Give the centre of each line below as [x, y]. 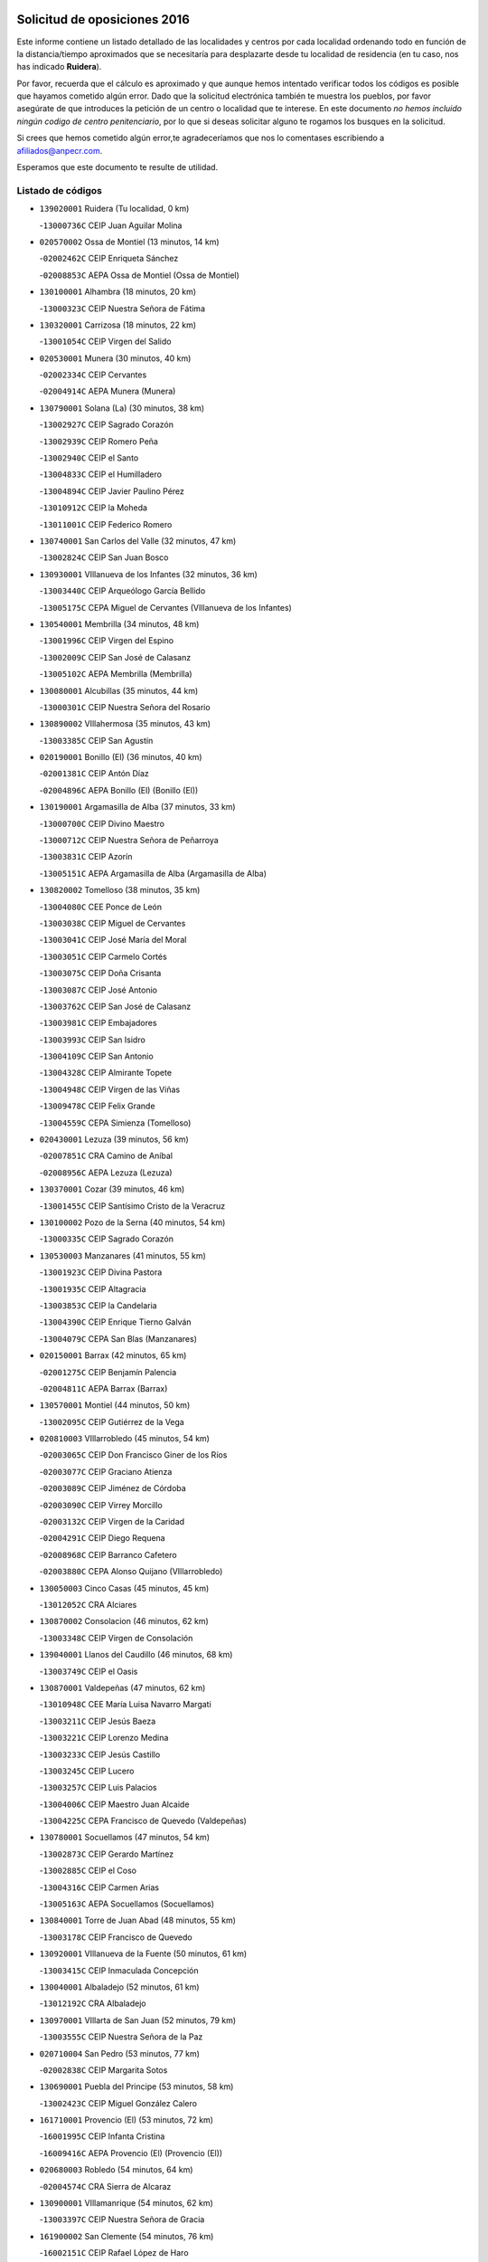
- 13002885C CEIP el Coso [88, 1871]
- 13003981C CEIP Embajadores [98, 1023]
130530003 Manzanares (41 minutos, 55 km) [123, 1255]
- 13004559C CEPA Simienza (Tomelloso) [115, 1123]
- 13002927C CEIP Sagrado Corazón [106, 424]
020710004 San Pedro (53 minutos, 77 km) [120, 2053]
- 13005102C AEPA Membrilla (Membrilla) [116, 674]
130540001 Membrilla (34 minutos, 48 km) [119, 623]
